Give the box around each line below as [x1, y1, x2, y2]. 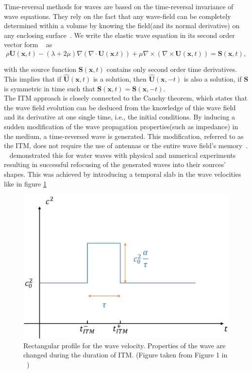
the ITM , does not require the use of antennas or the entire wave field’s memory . [4, 140, 248, 151]
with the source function [4, 64, 77, 74]
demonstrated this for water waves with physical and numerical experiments [9, 150, 236, 160]
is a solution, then [93, 74, 147, 84]
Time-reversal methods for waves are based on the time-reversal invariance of [4, 1, 234, 11]
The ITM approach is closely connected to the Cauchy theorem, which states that [4, 93, 248, 103]
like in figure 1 [4, 178, 47, 188]
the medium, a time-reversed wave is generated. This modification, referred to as [4, 131, 244, 141]
